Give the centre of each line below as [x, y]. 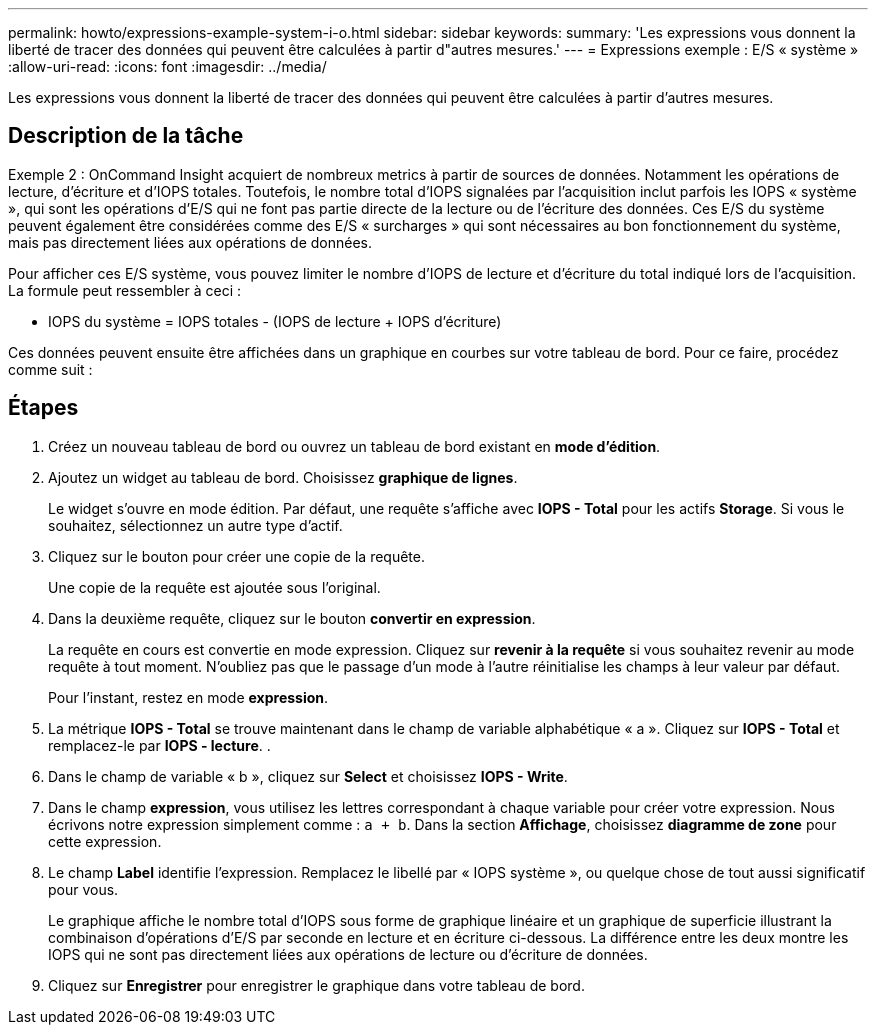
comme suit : [50, 369]
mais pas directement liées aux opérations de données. [190, 242]
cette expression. [105, 841]
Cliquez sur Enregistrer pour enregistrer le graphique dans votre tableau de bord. [316, 985]
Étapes [43, 408]
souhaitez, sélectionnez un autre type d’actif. [195, 525]
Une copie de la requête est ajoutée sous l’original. [214, 587]
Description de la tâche [126, 136]
